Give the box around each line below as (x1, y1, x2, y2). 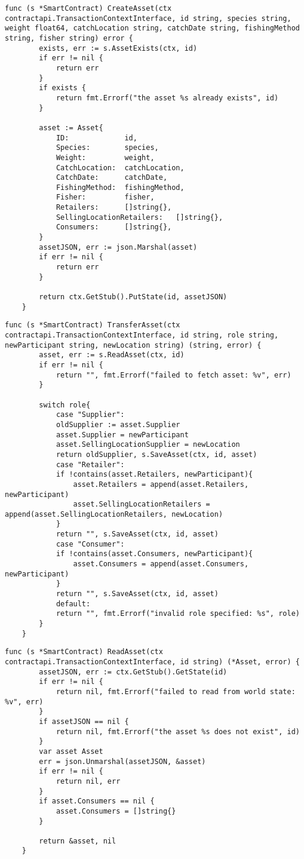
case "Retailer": (56, 460, 125, 469)
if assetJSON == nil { (39, 717, 129, 726)
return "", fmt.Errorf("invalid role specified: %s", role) (56, 609, 300, 618)
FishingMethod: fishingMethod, (56, 183, 185, 192)
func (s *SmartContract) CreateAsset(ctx (5, 4, 172, 13)
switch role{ (39, 400, 91, 409)
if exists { (39, 84, 87, 93)
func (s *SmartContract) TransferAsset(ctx (5, 321, 180, 330)
